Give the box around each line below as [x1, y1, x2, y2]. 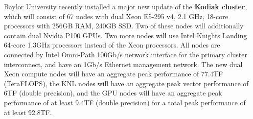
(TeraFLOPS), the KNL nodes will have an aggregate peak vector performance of [4, 78, 249, 88]
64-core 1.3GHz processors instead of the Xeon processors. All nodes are [4, 40, 220, 50]
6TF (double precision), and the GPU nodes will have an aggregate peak [4, 88, 222, 98]
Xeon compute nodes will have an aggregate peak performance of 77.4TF [4, 69, 223, 79]
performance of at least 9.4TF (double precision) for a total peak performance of [4, 97, 246, 107]
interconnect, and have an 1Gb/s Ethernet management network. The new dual [4, 59, 243, 69]
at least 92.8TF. [4, 107, 52, 117]
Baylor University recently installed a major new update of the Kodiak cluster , [4, 1, 247, 11]
